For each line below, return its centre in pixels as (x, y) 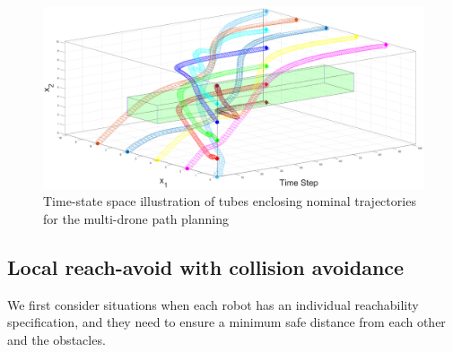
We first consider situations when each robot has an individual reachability (213, 304)
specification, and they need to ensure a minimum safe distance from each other (226, 322)
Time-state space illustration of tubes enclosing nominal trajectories (230, 201)
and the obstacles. (57, 340)
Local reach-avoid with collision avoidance (206, 267)
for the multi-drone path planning (136, 219)
